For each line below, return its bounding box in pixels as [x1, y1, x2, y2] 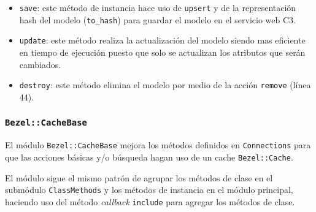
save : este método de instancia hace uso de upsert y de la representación [19, 1, 296, 13]
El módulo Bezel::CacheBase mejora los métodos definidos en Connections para [5, 138, 311, 151]
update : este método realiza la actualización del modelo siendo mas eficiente [19, 34, 306, 47]
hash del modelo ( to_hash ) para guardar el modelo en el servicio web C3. [19, 13, 296, 26]
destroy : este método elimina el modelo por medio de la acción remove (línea [19, 78, 311, 91]
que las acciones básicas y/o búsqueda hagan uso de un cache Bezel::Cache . [5, 150, 293, 163]
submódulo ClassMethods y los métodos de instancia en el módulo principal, [5, 183, 293, 196]
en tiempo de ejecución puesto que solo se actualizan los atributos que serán [19, 45, 306, 58]
